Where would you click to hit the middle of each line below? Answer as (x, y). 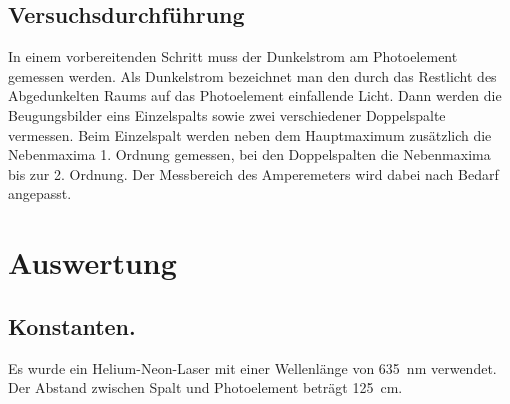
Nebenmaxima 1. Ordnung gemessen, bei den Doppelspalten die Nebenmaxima (249, 154)
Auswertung (92, 262)
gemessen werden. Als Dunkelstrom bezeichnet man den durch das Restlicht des (252, 75)
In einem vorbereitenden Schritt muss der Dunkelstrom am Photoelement (233, 56)
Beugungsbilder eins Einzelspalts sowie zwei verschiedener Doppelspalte (227, 114)
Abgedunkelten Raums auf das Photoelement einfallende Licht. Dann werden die (255, 95)
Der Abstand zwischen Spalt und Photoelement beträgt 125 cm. (205, 387)
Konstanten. (72, 325)
